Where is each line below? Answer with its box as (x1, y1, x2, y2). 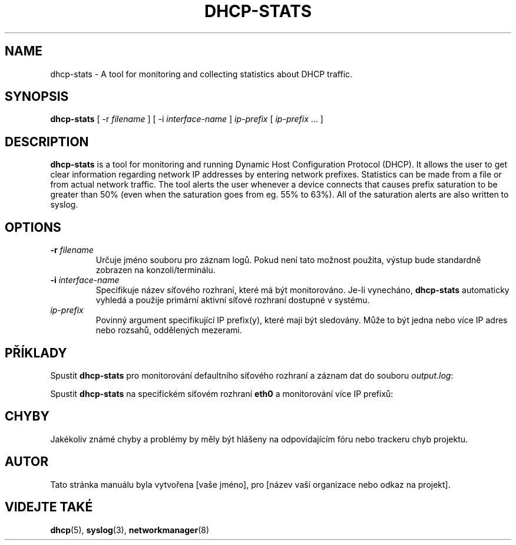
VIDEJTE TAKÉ (5, 500, 93, 515)
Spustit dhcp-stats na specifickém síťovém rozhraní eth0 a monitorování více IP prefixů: (50, 388, 393, 399)
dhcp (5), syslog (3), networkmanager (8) (50, 524, 209, 535)
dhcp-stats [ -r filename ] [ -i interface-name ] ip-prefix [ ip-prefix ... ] (50, 114, 323, 124)
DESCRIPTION (5, 134, 89, 149)
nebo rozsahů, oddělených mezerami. (95, 325, 242, 336)
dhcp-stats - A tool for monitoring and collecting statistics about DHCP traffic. (50, 68, 353, 79)
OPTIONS (5, 219, 61, 235)
